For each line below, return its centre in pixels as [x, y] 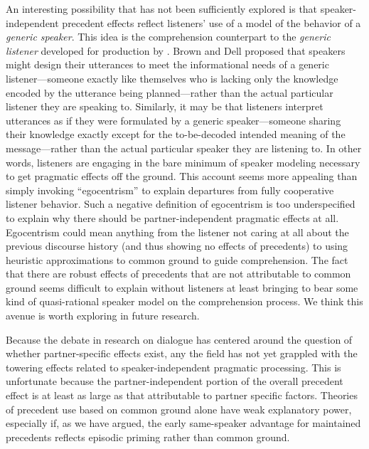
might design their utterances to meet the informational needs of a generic [167, 64]
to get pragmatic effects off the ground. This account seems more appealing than [182, 176]
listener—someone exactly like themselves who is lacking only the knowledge [172, 78]
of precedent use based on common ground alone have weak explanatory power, [179, 409]
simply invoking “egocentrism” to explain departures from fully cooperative [170, 190]
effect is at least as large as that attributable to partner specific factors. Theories [182, 395]
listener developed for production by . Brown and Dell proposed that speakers [176, 50]
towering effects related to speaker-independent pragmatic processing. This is [173, 367]
